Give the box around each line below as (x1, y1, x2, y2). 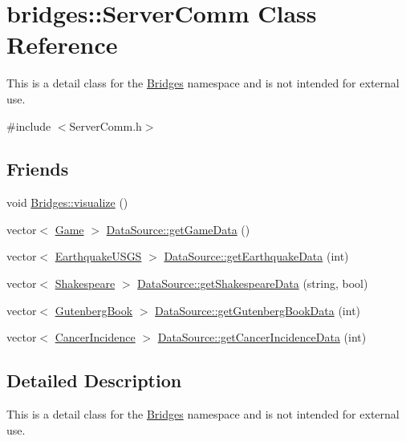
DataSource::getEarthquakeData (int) (164, 248, 349, 265)
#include (6, 117, 51, 134)
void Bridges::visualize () (6, 194, 128, 211)
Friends (6, 156, 69, 181)
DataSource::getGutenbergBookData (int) (155, 301, 361, 318)
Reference (6, 28, 118, 61)
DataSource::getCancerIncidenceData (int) (157, 329, 367, 346)
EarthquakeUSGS (55, 248, 142, 265)
